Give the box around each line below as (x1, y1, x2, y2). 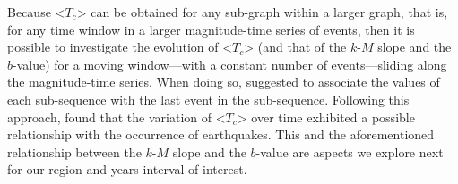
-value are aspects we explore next (255, 142, 444, 161)
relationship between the (7, 142, 142, 161)
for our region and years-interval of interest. (7, 160, 247, 179)
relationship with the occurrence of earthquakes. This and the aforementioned (7, 125, 435, 144)
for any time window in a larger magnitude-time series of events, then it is (7, 20, 415, 38)
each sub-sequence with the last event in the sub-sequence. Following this (7, 89, 410, 108)
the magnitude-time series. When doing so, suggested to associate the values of (7, 72, 440, 91)
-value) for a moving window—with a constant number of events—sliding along (13, 54, 447, 73)
